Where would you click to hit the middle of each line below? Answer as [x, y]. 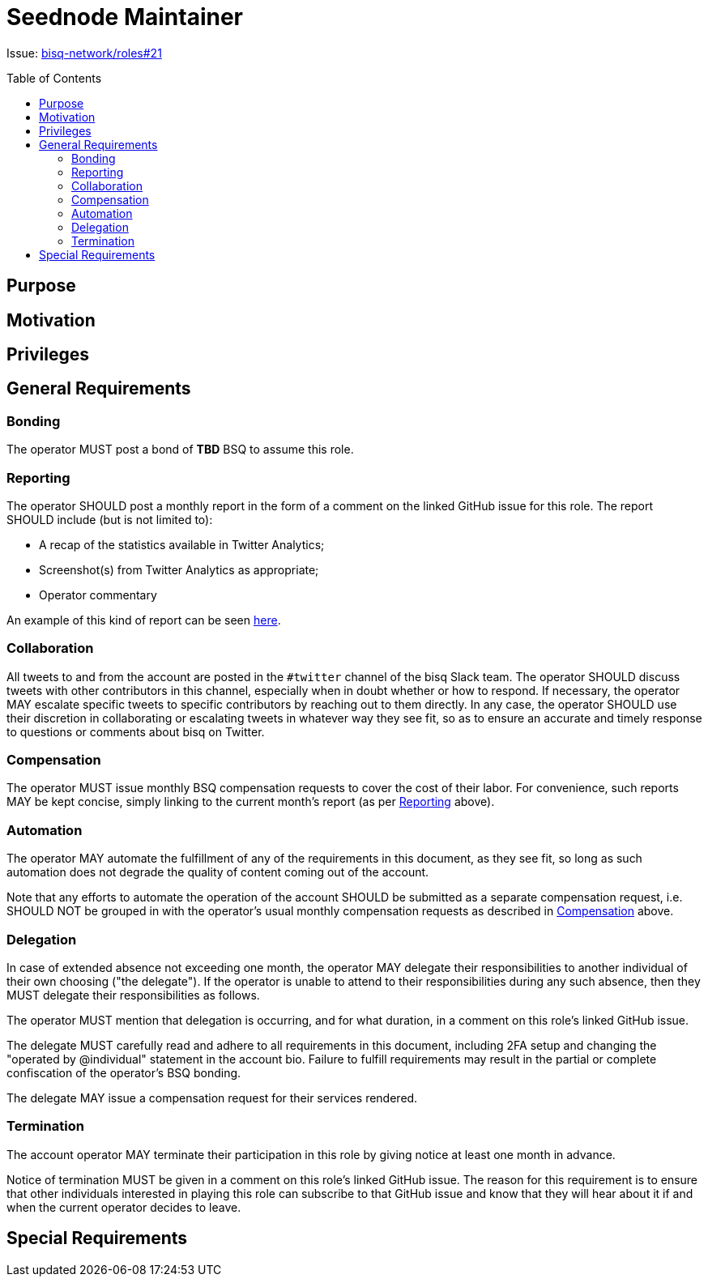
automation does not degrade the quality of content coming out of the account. [218, 872]
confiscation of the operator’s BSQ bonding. [124, 1072]
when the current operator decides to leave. [124, 1207]
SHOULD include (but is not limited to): [110, 519]
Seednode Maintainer [125, 17]
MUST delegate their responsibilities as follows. [133, 995]
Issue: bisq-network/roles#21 [84, 53]
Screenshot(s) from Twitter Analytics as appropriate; [179, 569]
